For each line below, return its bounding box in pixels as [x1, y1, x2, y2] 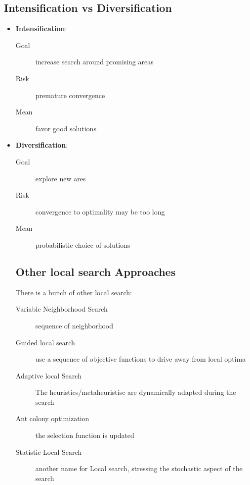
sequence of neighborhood [35, 320, 114, 330]
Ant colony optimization [15, 413, 89, 424]
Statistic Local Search [15, 446, 82, 457]
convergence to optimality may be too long [35, 206, 165, 216]
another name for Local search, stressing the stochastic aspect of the [35, 463, 243, 474]
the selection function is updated [35, 430, 134, 440]
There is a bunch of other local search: [15, 287, 132, 297]
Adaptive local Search [15, 370, 82, 380]
